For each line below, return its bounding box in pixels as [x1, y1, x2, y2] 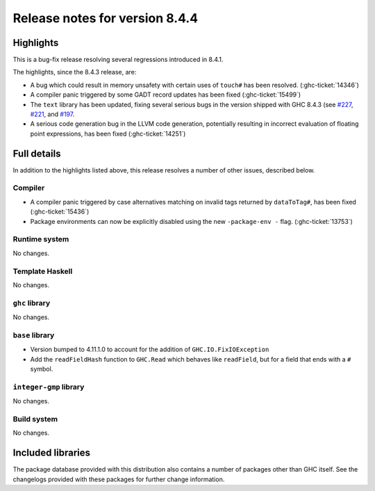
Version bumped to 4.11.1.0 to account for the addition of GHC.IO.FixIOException [30, 345, 269, 354]
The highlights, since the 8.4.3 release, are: [12, 68, 137, 77]
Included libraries [12, 447, 90, 459]
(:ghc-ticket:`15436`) [30, 207, 90, 216]
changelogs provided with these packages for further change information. [12, 475, 225, 483]
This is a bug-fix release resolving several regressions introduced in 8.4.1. [12, 56, 224, 64]
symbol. [30, 364, 53, 373]
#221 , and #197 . [30, 110, 75, 118]
